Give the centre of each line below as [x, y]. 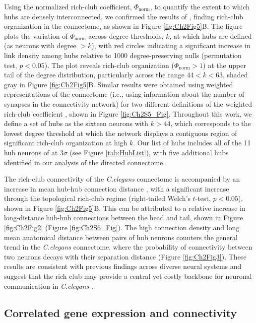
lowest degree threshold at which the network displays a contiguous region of [121, 133]
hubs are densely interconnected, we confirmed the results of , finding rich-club [124, 16]
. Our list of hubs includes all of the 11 [192, 143]
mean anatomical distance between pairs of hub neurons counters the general [121, 237]
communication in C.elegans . [49, 286]
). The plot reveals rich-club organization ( [109, 65]
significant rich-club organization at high [66, 143]
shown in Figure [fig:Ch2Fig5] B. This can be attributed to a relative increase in [125, 208]
